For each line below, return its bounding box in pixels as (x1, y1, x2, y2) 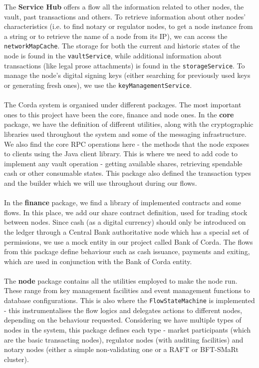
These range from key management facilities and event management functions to (4, 285, 250, 296)
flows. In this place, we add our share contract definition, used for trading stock (4, 207, 248, 217)
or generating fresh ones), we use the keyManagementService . (4, 79, 192, 90)
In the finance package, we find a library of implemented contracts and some (4, 197, 241, 208)
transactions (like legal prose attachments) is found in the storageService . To (4, 60, 245, 70)
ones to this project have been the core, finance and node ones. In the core (4, 109, 234, 119)
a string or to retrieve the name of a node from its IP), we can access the (4, 30, 228, 41)
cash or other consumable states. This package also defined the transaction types (4, 168, 251, 178)
